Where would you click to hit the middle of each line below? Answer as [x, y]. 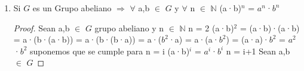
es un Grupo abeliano [72, 8]
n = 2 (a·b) [211, 28]
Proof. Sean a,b [42, 28]
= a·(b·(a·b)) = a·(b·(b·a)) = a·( [87, 39]
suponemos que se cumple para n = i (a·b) [110, 51]
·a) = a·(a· [194, 39]
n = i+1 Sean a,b [258, 51]
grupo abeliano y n [129, 28]
